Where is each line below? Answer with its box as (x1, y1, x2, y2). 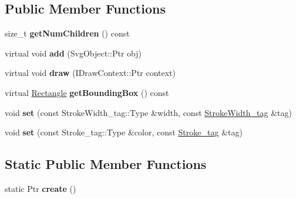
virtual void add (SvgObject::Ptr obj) (5, 47, 142, 59)
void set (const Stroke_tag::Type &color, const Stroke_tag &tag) (5, 126, 243, 138)
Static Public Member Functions (5, 155, 207, 173)
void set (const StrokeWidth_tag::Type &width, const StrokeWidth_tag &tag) (5, 106, 292, 118)
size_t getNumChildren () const (5, 27, 130, 39)
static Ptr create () (5, 182, 76, 194)
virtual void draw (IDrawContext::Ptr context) (5, 67, 176, 79)
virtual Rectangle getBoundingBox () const (5, 86, 169, 98)
